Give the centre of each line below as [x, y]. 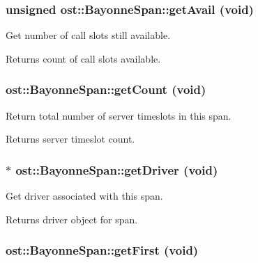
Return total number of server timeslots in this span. [119, 115]
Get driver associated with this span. [84, 196]
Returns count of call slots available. [83, 58]
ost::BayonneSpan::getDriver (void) [117, 169]
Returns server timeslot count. [70, 139]
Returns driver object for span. [72, 219]
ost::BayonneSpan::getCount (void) [106, 89]
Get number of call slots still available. [88, 35]
